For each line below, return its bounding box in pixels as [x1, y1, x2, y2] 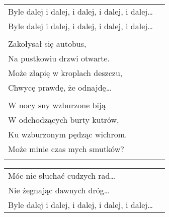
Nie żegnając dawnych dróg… [8, 184, 110, 196]
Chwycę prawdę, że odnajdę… [8, 82, 112, 93]
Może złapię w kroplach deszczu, [8, 67, 123, 79]
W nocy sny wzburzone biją [8, 99, 106, 111]
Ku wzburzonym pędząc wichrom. [8, 128, 127, 140]
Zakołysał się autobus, [8, 38, 87, 49]
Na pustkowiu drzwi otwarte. [8, 52, 110, 64]
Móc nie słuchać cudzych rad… [8, 170, 116, 181]
